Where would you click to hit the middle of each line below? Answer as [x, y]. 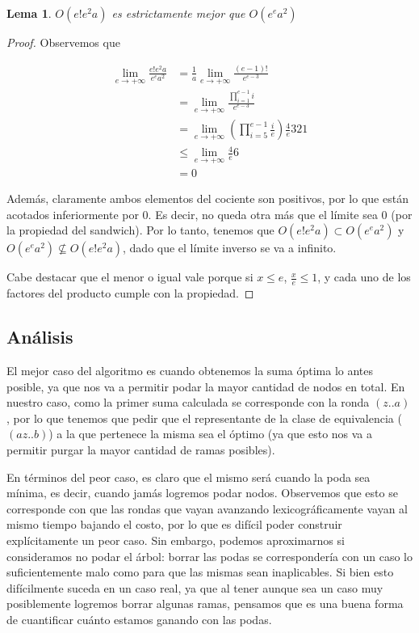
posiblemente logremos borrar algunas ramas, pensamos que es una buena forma [205, 603]
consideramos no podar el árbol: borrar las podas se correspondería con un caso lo [209, 556]
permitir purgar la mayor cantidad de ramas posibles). [141, 450]
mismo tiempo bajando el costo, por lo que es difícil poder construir [174, 524]
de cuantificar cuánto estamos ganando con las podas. [139, 619]
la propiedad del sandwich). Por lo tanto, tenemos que [140, 230]
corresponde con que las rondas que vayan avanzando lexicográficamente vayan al [207, 508]
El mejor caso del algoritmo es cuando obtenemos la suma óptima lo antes [190, 371]
